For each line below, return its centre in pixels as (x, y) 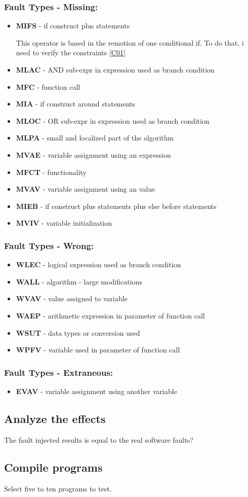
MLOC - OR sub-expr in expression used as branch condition (113, 120)
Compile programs (53, 467)
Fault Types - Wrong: (49, 245)
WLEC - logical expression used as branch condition (98, 264)
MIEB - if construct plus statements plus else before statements (116, 206)
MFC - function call (48, 86)
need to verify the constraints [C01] (71, 52)
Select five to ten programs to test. (58, 488)
